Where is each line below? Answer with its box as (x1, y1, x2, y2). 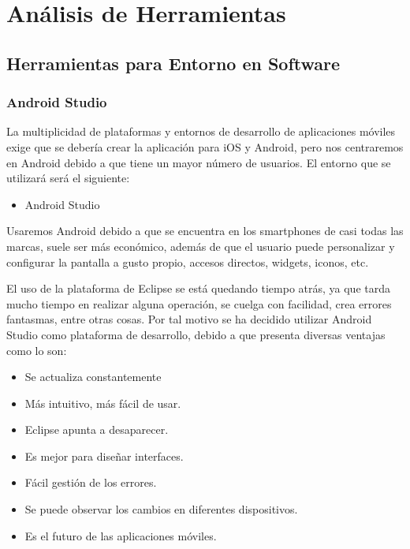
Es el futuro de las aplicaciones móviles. (24, 527, 217, 543)
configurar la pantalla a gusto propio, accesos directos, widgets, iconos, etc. (6, 253, 369, 270)
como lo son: (6, 342, 67, 358)
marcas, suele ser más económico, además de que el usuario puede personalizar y (6, 237, 395, 254)
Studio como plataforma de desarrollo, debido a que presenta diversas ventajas (6, 326, 386, 342)
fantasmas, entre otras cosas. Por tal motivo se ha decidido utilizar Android (6, 311, 372, 327)
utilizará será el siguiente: (6, 170, 130, 186)
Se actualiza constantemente (24, 368, 162, 385)
